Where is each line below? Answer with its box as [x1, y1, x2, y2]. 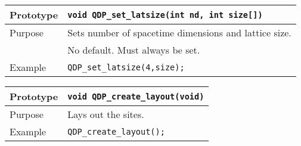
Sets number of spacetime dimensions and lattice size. [67, 26, 291, 39]
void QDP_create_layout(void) [67, 91, 204, 101]
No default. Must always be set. [67, 43, 200, 57]
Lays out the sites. [67, 107, 144, 121]
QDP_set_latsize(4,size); [67, 62, 185, 72]
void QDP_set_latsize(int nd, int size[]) [67, 10, 263, 20]
